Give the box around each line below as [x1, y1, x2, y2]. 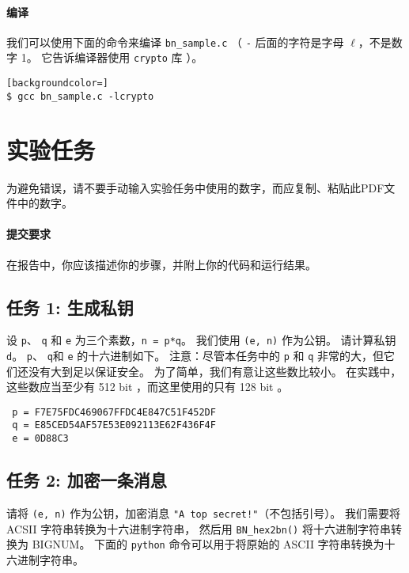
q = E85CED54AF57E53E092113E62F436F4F [12, 419, 216, 431]
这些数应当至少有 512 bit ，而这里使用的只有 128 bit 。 [6, 378, 289, 395]
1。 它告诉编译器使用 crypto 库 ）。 [21, 49, 203, 66]
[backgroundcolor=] [6, 78, 108, 89]
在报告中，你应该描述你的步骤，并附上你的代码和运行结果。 [6, 256, 316, 272]
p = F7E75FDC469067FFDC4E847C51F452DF [12, 406, 216, 418]
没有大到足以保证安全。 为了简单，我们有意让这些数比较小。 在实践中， [28, 362, 402, 379]
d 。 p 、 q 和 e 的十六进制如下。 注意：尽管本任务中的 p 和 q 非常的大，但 [6, 347, 384, 363]
